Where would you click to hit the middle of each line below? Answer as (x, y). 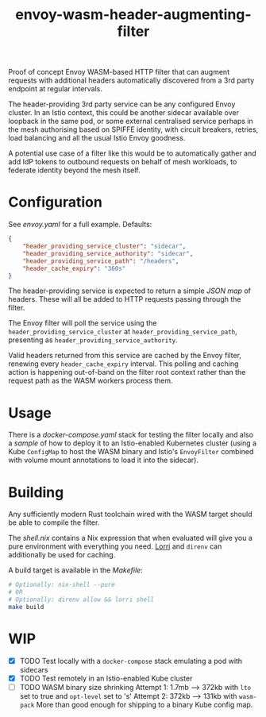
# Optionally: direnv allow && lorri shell (81, 599)
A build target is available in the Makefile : (75, 570)
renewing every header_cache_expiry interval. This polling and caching (123, 364)
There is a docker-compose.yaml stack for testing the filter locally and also (131, 435)
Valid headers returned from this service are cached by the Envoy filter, (125, 356)
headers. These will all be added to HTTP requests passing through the (125, 299)
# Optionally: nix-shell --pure (62, 585)
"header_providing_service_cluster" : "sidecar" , (104, 246)
